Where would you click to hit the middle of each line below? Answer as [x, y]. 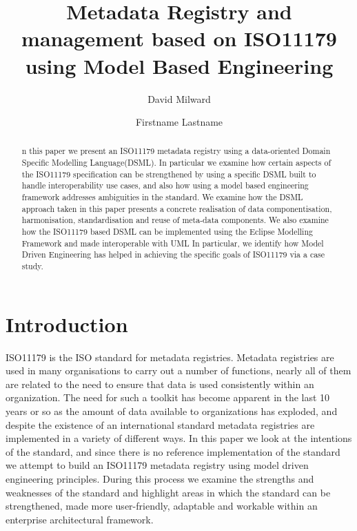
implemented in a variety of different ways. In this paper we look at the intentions [179, 438]
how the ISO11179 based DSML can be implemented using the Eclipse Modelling [167, 232]
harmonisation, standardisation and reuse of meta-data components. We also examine [175, 220]
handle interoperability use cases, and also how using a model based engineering [165, 185]
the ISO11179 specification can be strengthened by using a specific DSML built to [169, 174]
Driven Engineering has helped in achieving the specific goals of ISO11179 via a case [173, 254]
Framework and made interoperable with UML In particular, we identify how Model [173, 243]
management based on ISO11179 [179, 38]
